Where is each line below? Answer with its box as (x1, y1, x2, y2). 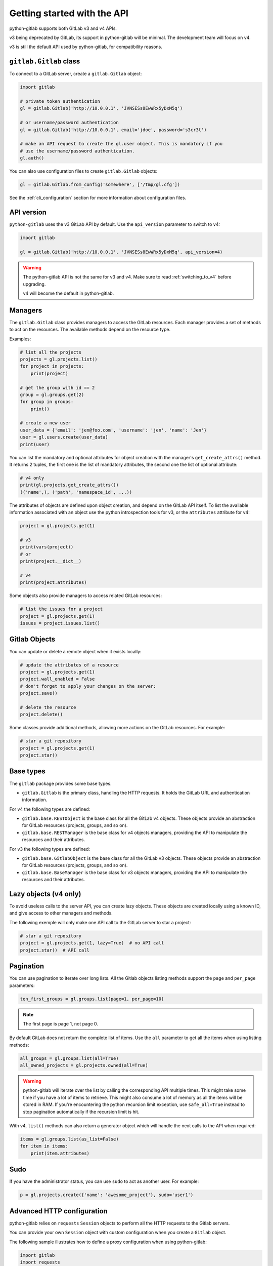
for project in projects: (20, 364, 84, 369)
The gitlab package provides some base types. (9, 780, 112, 786)
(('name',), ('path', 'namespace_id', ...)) (20, 489, 132, 495)
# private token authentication (20, 99, 101, 104)
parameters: (9, 982, 35, 988)
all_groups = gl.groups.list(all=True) (20, 1055, 119, 1061)
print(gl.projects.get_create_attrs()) (20, 482, 119, 488)
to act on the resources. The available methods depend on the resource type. (9, 327, 171, 333)
